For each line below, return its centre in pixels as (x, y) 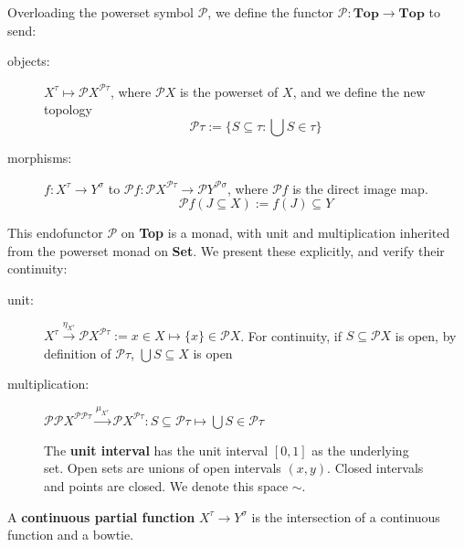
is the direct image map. (360, 188)
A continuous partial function (101, 516)
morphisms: (40, 157)
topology (68, 109)
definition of (78, 353)
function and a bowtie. (71, 535)
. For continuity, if (291, 335)
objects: (29, 61)
